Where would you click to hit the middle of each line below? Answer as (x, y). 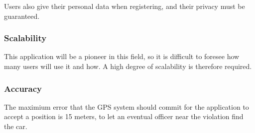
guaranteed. (22, 16)
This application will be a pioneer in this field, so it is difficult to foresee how (122, 56)
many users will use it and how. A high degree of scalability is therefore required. (128, 66)
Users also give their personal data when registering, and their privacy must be (125, 6)
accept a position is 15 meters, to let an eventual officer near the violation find (124, 116)
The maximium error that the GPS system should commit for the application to (127, 106)
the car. (16, 126)
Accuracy (23, 88)
